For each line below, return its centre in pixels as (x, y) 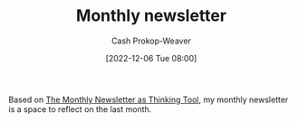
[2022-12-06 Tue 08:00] (151, 58)
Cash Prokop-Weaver (151, 41)
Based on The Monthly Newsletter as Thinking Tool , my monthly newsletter (149, 99)
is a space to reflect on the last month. (80, 109)
